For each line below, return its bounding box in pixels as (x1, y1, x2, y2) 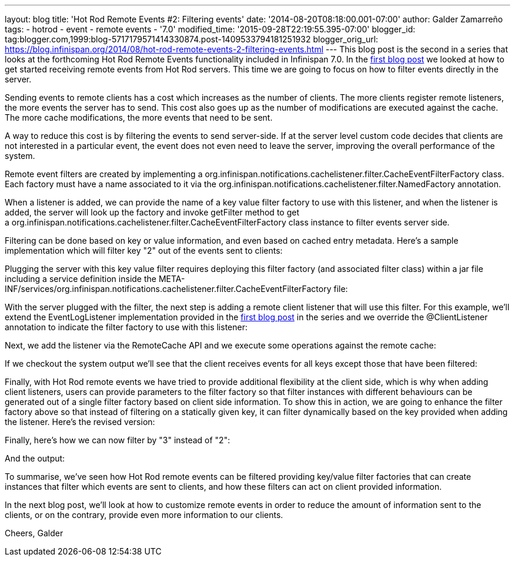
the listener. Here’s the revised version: (5, 417, 155, 427)
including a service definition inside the (5, 274, 156, 284)
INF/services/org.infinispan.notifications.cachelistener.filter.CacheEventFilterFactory (5, 284, 332, 294)
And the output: (5, 453, 65, 463)
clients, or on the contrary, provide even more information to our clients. (5, 510, 283, 520)
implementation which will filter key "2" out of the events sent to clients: (5, 245, 283, 255)
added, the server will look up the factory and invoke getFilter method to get (5, 207, 299, 217)
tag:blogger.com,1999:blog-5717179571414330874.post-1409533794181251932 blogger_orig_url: (5, 34, 379, 44)
